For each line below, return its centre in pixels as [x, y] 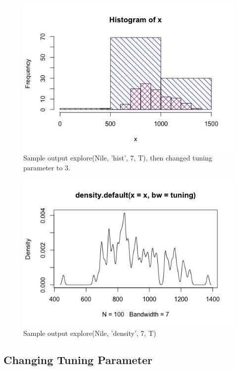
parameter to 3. [47, 167]
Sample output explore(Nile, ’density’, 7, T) [90, 333]
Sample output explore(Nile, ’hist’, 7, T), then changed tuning [118, 157]
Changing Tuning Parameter [78, 359]
